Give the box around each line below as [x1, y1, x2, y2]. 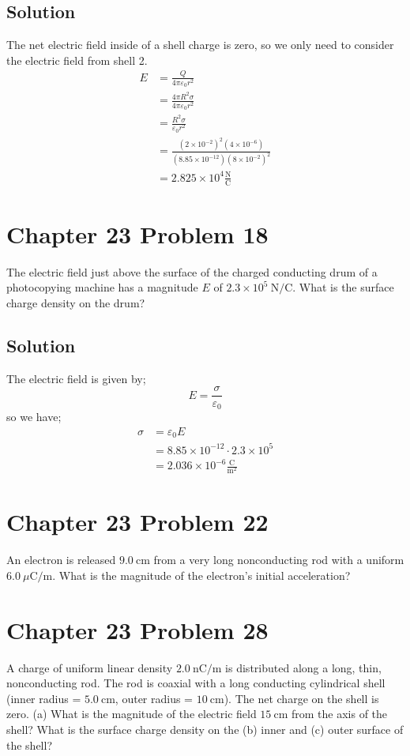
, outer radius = [115, 690, 194, 706]
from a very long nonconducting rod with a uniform [153, 551, 404, 568]
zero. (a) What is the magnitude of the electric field [6, 705, 257, 722]
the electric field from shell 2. [6, 51, 148, 68]
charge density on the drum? [6, 295, 145, 311]
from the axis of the [292, 705, 388, 722]
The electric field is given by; [6, 370, 146, 386]
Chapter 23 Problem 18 [6, 217, 269, 250]
